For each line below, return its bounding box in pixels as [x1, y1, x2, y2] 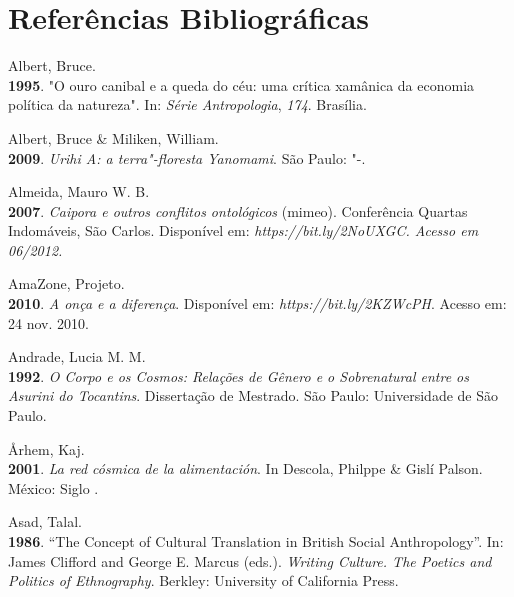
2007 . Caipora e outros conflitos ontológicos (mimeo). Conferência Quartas [8, 200, 468, 221]
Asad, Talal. [8, 511, 82, 532]
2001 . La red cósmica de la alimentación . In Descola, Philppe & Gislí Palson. [8, 458, 483, 479]
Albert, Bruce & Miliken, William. [8, 127, 219, 148]
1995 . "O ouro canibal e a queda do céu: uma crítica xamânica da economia [8, 74, 475, 95]
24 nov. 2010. [8, 312, 89, 333]
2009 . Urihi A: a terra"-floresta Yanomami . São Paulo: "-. [8, 147, 366, 168]
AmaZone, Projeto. [8, 273, 125, 294]
